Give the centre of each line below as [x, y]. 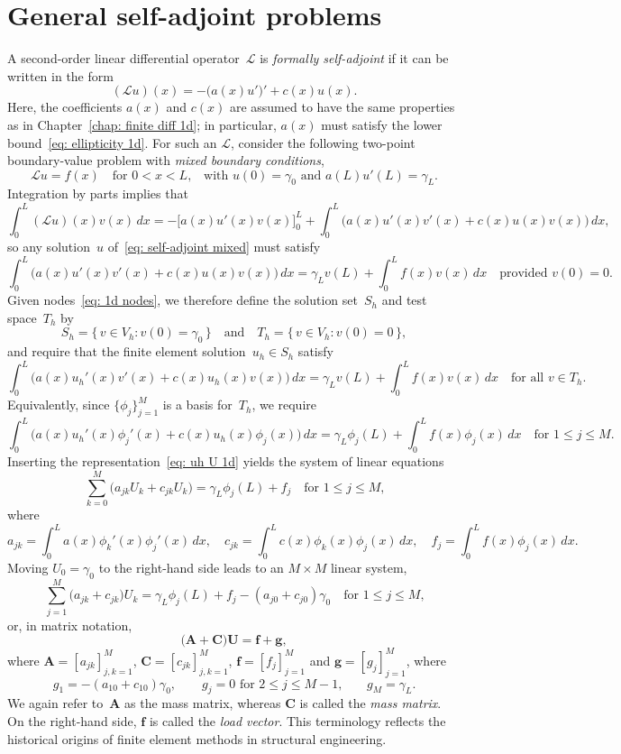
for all [528, 378]
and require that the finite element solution [127, 351]
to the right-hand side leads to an [191, 567]
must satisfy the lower [382, 124]
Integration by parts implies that [98, 193]
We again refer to [55, 703]
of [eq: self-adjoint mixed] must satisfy [214, 247]
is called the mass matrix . [370, 703]
